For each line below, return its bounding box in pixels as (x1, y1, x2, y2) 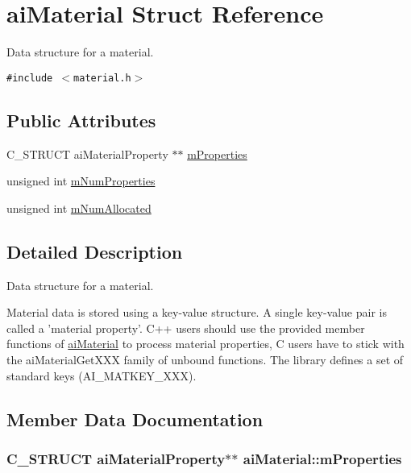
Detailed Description (6, 239, 183, 263)
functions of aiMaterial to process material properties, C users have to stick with (6, 335, 405, 352)
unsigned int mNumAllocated (6, 199, 152, 216)
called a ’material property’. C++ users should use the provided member (6, 319, 365, 336)
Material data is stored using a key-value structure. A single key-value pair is (6, 304, 387, 321)
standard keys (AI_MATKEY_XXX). (6, 367, 197, 384)
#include (6, 72, 53, 84)
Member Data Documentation (6, 406, 264, 431)
